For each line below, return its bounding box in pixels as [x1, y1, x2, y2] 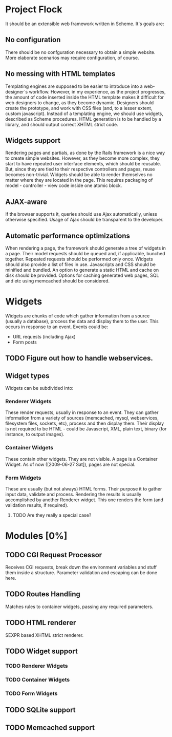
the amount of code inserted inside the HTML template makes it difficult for [5, 94, 164, 100]
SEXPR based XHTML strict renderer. [5, 632, 84, 638]
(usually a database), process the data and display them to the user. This [5, 318, 159, 324]
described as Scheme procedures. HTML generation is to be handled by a [5, 116, 161, 122]
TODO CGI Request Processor [5, 551, 102, 559]
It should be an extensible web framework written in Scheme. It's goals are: [5, 21, 164, 27]
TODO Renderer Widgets [5, 662, 68, 669]
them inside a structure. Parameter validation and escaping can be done [5, 570, 158, 576]
